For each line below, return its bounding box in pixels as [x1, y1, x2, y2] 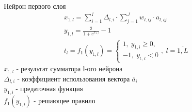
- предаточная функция [16, 83, 83, 94]
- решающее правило [33, 96, 96, 106]
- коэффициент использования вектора [17, 73, 130, 83]
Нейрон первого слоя [4, 1, 66, 11]
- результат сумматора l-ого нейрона [16, 64, 123, 74]
